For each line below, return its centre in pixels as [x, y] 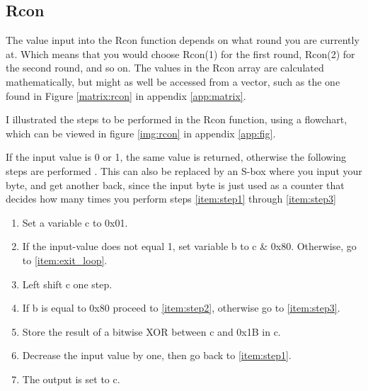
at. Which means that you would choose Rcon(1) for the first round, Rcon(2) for [180, 53]
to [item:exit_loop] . [65, 260]
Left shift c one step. [67, 284]
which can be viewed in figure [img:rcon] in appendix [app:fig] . [141, 133]
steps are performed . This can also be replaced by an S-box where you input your [184, 170]
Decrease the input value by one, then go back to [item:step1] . [157, 355]
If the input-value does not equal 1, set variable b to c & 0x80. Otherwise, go [189, 246]
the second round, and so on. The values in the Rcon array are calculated [165, 68]
